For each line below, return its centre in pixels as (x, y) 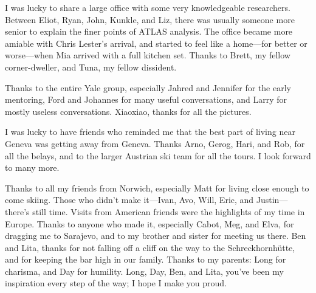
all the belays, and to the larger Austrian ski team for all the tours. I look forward (158, 155)
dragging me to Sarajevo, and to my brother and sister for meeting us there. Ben (156, 236)
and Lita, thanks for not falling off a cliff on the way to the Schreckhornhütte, (150, 247)
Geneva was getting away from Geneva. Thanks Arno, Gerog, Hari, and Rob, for (155, 143)
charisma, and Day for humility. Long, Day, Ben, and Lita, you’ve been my (144, 271)
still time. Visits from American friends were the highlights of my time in (169, 211)
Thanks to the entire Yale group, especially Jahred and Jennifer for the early (148, 87)
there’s (17, 211)
